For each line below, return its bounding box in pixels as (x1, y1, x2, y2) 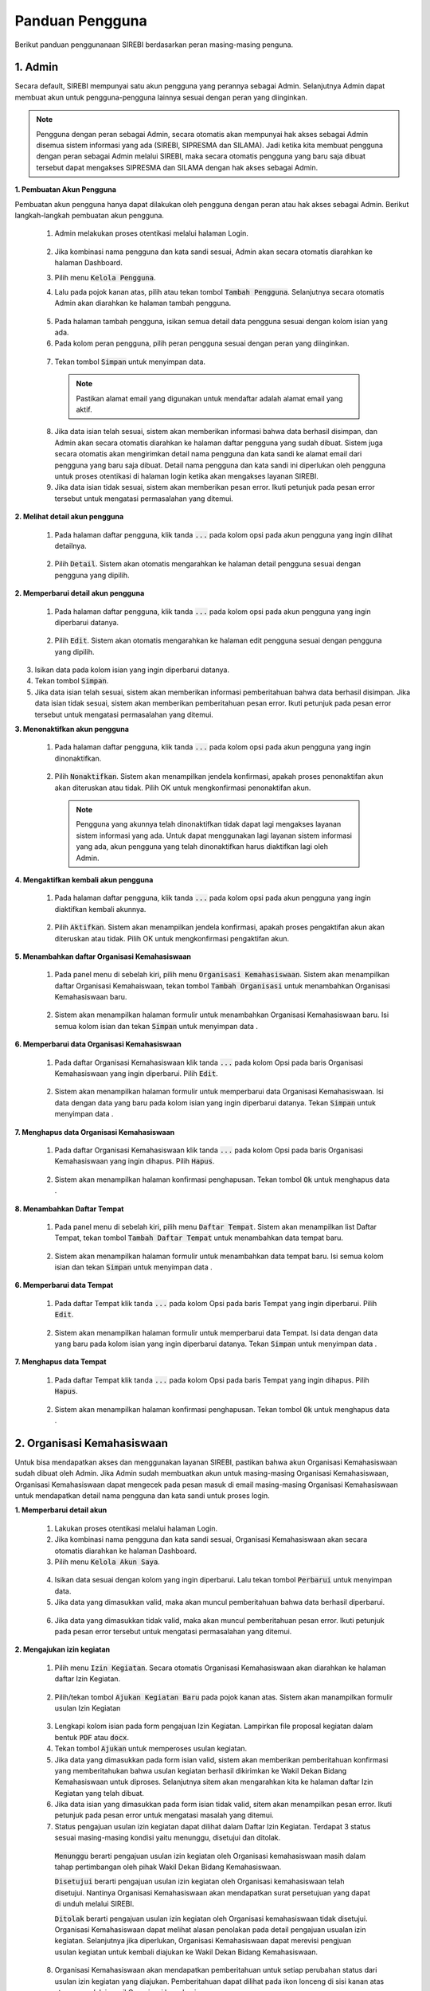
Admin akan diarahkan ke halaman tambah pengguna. (54, 299, 232, 308)
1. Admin (14, 61, 59, 74)
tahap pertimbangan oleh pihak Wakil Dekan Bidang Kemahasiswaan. (54, 1862, 282, 1872)
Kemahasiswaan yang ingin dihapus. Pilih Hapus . (54, 1156, 215, 1166)
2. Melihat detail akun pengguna (14, 512, 124, 522)
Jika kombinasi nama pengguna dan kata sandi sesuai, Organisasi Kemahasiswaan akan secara (54, 1535, 368, 1544)
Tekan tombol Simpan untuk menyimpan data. (54, 357, 206, 366)
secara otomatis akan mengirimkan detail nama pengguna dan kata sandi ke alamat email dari (54, 449, 362, 459)
